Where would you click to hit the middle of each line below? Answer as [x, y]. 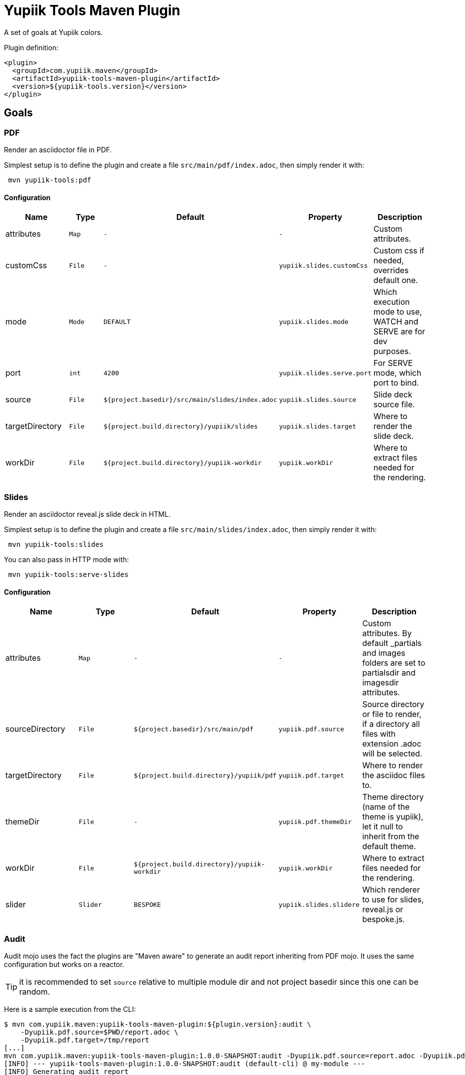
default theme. [389, 846]
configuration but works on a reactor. [64, 964]
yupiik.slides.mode [314, 322]
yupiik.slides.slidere [319, 904]
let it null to [382, 827]
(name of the [386, 807]
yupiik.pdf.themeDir [315, 822]
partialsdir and [389, 673]
